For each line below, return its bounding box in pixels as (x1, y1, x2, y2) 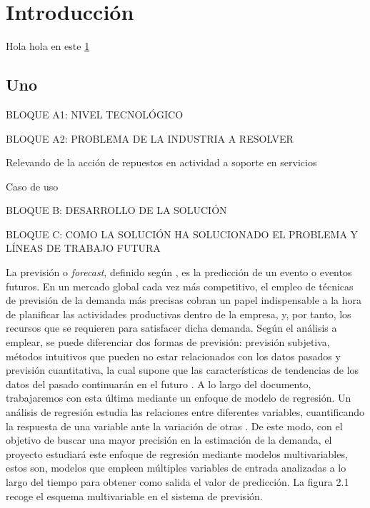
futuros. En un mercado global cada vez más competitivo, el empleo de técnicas (6, 278, 354, 293)
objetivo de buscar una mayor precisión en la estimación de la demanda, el (6, 432, 332, 447)
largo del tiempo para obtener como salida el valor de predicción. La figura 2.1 (6, 474, 349, 489)
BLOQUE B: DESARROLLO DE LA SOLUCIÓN (6, 203, 227, 218)
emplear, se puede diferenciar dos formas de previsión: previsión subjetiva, (6, 335, 330, 350)
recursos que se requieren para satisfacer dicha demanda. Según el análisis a (6, 320, 337, 335)
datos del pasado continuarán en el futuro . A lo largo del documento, (6, 376, 311, 391)
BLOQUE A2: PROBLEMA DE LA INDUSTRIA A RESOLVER (6, 131, 294, 146)
